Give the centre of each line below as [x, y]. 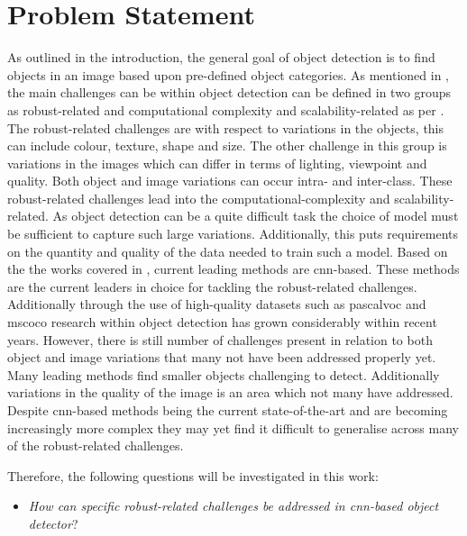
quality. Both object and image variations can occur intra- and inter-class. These [230, 181]
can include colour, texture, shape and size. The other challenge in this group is [227, 145]
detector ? [53, 523]
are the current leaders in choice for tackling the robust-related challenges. [212, 286]
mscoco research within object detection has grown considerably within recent [222, 322]
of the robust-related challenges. [96, 445]
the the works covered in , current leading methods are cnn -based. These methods [233, 269]
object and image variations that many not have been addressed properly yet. [222, 357]
